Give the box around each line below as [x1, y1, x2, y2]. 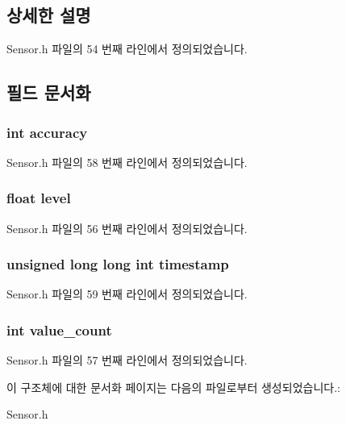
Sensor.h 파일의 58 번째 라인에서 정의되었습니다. [6, 153, 248, 170]
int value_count [6, 319, 112, 340]
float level [6, 188, 71, 208]
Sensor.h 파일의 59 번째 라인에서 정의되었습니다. [6, 285, 248, 302]
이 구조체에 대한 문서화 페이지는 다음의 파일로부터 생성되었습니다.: [6, 378, 340, 395]
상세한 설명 [6, 2, 91, 27]
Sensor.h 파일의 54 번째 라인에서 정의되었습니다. [6, 40, 248, 57]
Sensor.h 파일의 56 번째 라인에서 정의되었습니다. [6, 219, 248, 236]
